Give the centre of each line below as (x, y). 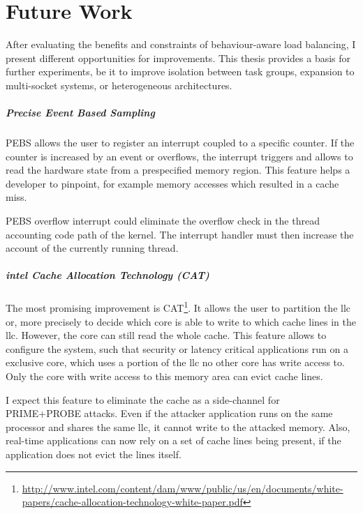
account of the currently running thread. (92, 248)
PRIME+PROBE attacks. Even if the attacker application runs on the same (169, 413)
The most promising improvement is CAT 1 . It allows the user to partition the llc (178, 307)
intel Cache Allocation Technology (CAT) (108, 275)
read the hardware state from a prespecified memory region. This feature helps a (178, 170)
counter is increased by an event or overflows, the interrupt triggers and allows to (179, 156)
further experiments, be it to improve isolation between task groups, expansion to (180, 71)
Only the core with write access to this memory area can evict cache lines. (164, 376)
